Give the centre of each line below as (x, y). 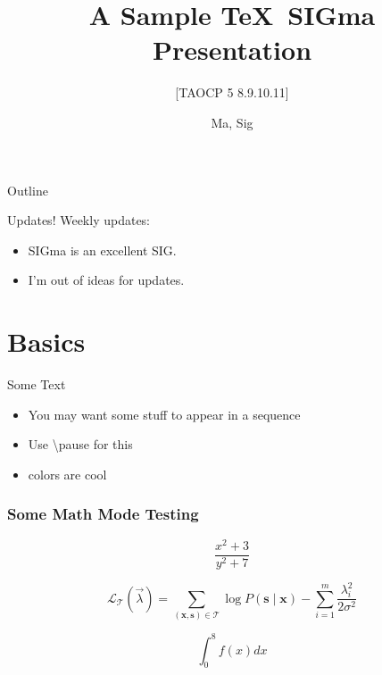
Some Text (37, 384)
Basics (46, 342)
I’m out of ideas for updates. (106, 280)
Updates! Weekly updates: (79, 220)
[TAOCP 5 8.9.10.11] (232, 92)
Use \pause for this (80, 444)
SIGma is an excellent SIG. (102, 250)
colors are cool (67, 474)
